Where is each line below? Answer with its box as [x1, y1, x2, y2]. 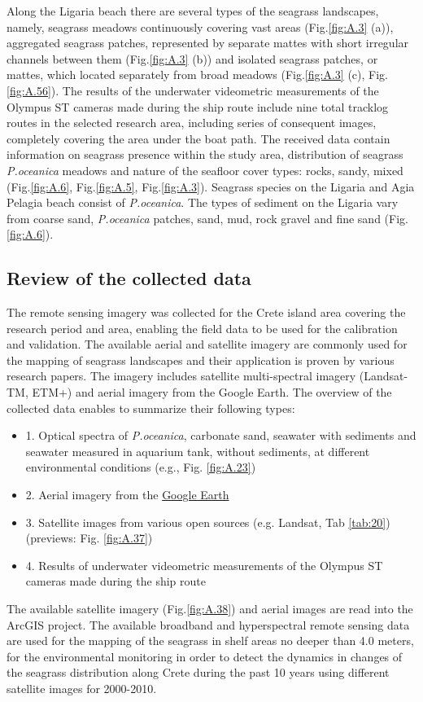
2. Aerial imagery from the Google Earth [25, 486, 229, 503]
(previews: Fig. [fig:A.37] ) [25, 529, 153, 546]
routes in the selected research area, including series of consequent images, [7, 114, 377, 131]
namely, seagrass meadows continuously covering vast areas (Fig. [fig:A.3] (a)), [7, 18, 394, 35]
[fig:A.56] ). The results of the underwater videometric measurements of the [7, 81, 379, 99]
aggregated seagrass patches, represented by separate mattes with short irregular [7, 34, 409, 51]
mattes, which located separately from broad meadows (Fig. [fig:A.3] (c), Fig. [7, 66, 388, 83]
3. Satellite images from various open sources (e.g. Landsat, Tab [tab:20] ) [25, 513, 390, 530]
